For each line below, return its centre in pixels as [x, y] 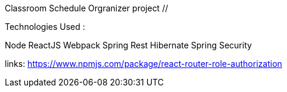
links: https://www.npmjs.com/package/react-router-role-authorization [143, 64]
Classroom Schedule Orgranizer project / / [87, 8]
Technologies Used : [45, 27]
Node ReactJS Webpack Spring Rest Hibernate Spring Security [128, 45]
